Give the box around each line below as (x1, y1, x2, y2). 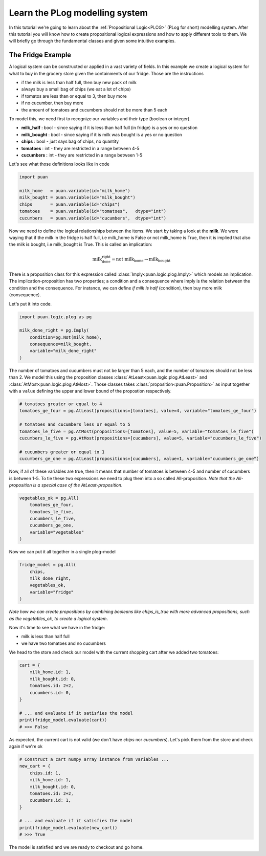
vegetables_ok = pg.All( (19, 495, 79, 501)
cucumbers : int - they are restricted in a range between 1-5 (21, 152, 143, 158)
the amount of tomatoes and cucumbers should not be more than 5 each (21, 107, 168, 112)
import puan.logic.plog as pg (19, 314, 92, 320)
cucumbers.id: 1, (29, 797, 71, 803)
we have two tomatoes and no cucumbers (21, 640, 106, 646)
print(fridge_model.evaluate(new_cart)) (19, 825, 117, 831)
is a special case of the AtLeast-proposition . (33, 482, 123, 488)
